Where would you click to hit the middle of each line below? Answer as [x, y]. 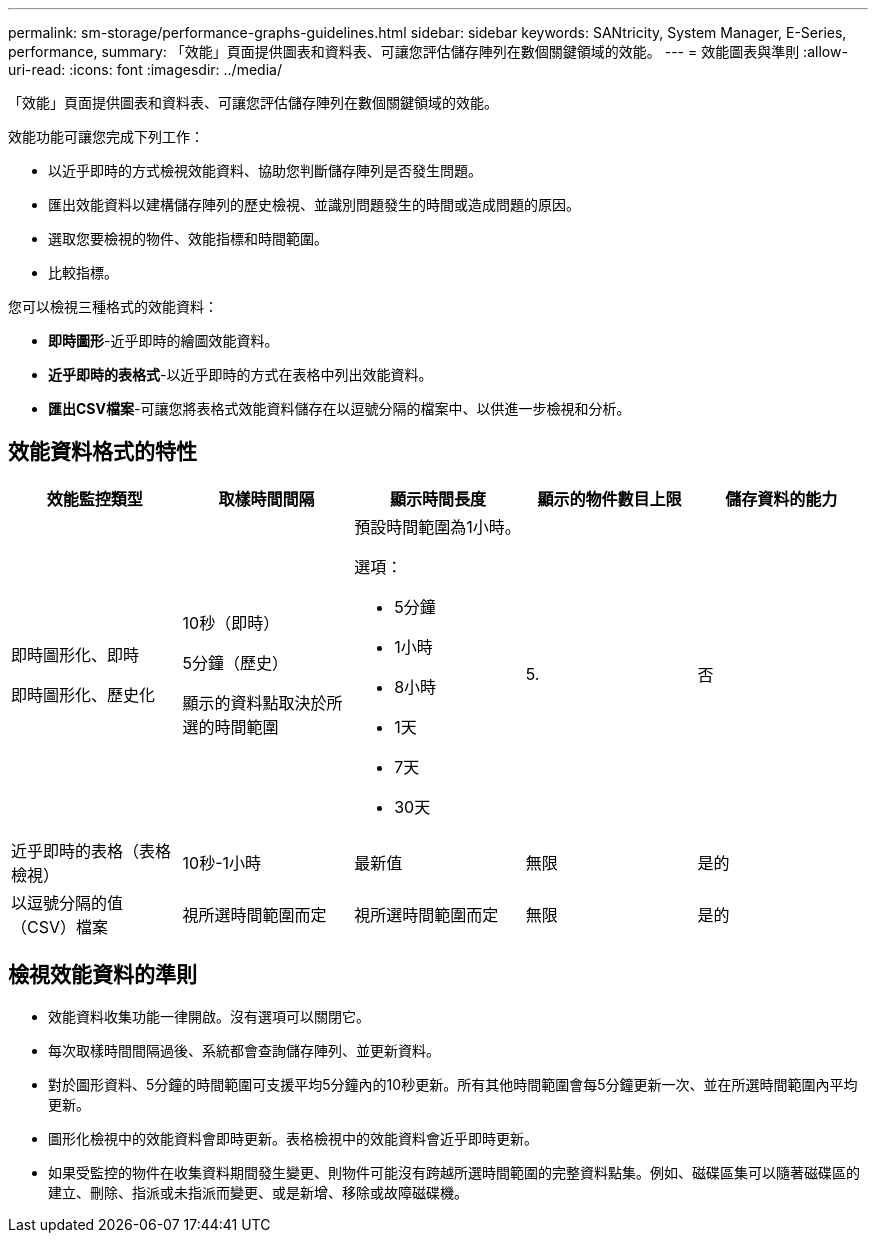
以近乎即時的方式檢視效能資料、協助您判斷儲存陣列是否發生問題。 [265, 170]
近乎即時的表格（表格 [91, 850]
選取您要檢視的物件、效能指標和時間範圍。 [188, 238]
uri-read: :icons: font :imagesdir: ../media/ [145, 69]
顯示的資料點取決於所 [262, 702]
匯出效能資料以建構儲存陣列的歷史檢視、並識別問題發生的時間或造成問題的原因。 [314, 204]
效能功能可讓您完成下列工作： [106, 136]
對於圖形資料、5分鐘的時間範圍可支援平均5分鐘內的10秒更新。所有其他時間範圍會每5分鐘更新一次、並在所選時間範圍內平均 [453, 1084]
